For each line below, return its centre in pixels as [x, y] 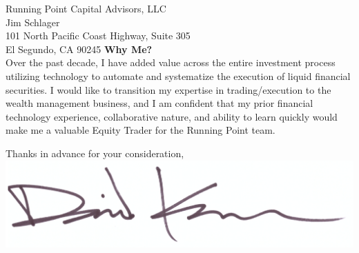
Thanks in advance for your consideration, [95, 153]
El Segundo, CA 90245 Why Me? [79, 49]
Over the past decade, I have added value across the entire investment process [171, 62]
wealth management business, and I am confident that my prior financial [159, 103]
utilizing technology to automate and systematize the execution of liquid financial [178, 75]
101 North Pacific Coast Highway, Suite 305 [98, 36]
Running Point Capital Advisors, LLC [86, 8]
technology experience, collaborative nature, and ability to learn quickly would [172, 116]
